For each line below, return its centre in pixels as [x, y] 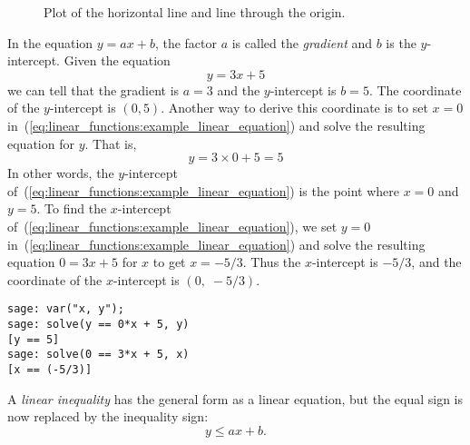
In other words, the [61, 173]
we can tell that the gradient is [93, 89]
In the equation [50, 42]
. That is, [111, 143]
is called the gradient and [302, 42]
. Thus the [272, 262]
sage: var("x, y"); [66, 309]
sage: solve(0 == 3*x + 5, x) [98, 355]
